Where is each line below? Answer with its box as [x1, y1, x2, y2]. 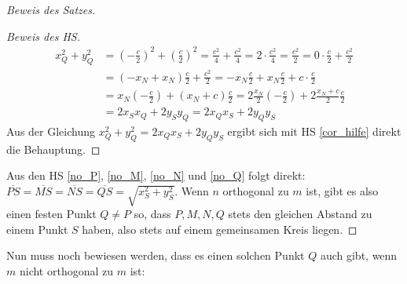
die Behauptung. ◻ [6, 140, 101, 157]
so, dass [134, 205, 171, 221]
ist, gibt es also [306, 183, 379, 198]
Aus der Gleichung [6, 123, 95, 140]
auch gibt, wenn [320, 247, 398, 264]
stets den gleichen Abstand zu [228, 205, 372, 221]
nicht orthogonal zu [19, 262, 114, 279]
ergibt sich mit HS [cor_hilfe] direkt [227, 123, 401, 140]
